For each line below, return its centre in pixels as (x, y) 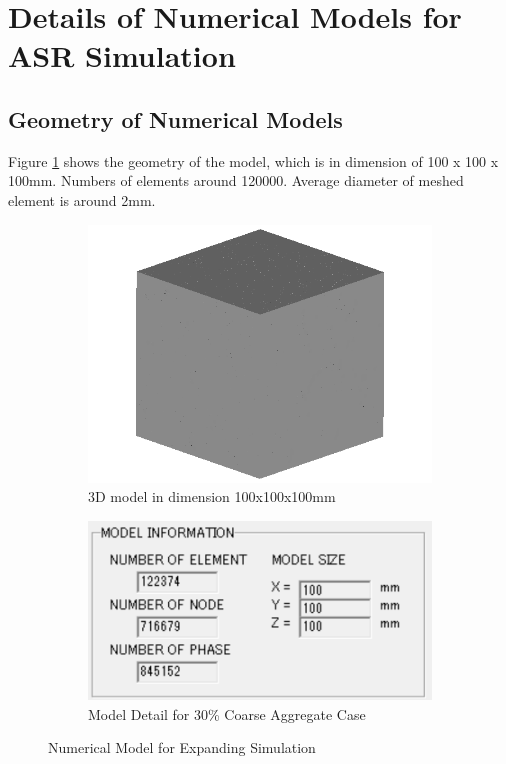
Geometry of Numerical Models (175, 118)
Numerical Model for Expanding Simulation (182, 747)
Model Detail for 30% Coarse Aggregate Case (227, 713)
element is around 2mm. (82, 199)
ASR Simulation (122, 55)
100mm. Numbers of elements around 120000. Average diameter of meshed (236, 180)
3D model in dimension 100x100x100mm (212, 496)
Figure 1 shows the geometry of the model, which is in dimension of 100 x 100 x (253, 160)
